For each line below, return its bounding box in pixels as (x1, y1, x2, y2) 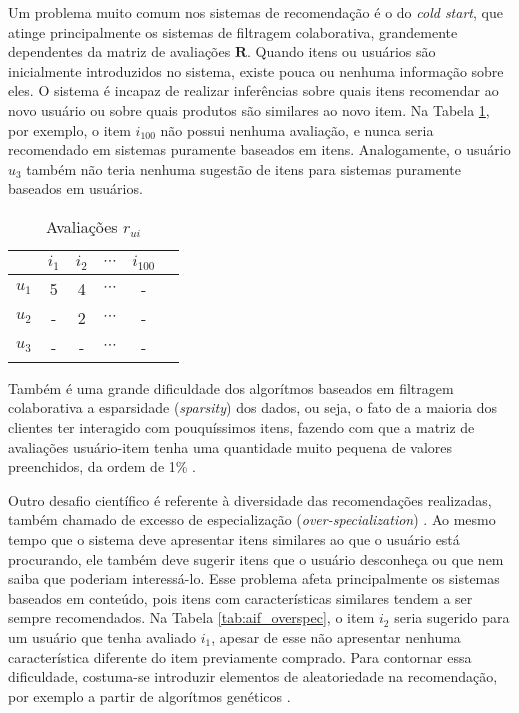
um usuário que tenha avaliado (8, 627, 196, 647)
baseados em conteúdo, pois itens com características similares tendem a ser (8, 587, 473, 608)
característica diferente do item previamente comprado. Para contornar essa (8, 646, 472, 667)
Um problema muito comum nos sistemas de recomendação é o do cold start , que (8, 2, 503, 22)
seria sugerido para (394, 607, 510, 628)
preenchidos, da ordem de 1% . (8, 456, 196, 477)
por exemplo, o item (8, 119, 131, 140)
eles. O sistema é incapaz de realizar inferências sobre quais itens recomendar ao (8, 80, 499, 101)
